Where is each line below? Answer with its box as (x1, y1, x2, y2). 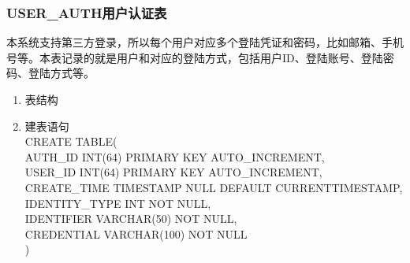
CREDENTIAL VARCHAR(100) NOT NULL (24, 225, 248, 242)
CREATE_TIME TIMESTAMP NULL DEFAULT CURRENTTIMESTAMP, (24, 179, 403, 195)
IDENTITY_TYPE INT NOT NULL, (24, 194, 211, 211)
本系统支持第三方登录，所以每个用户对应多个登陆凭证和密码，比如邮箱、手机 (6, 34, 404, 50)
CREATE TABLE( (24, 133, 117, 150)
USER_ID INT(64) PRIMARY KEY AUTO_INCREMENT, (24, 164, 322, 180)
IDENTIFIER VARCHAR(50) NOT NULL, (24, 210, 237, 227)
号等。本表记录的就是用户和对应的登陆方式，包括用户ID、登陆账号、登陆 (6, 49, 383, 65)
